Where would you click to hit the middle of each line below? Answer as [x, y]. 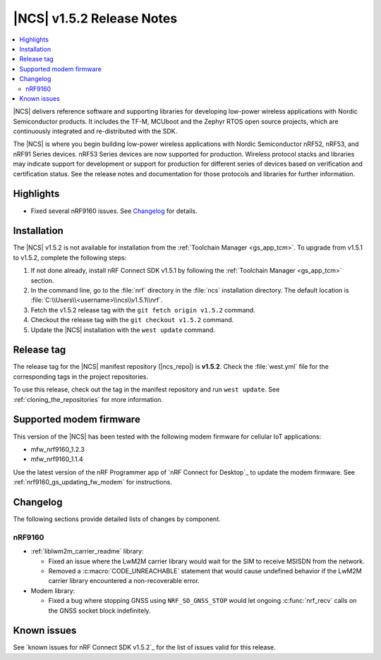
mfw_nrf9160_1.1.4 [57, 459]
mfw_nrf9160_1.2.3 [58, 449]
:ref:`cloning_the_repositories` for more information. [88, 399]
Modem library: [53, 591]
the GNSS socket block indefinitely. [99, 611]
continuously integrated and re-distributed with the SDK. [95, 131]
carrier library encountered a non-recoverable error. [124, 581]
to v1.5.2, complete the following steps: [70, 257]
